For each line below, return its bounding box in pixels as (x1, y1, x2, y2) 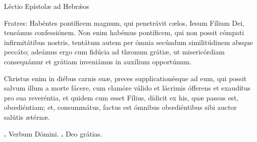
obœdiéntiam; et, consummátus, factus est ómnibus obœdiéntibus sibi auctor (4, 102, 237, 112)
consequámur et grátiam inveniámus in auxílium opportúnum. (4, 56, 192, 66)
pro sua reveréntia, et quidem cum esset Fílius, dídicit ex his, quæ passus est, (4, 92, 239, 102)
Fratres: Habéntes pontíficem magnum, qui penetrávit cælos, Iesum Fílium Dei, (4, 17, 245, 28)
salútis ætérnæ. (4, 111, 50, 122)
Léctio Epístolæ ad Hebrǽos (4, 1, 90, 11)
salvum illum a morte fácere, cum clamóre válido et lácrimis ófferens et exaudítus (4, 83, 251, 93)
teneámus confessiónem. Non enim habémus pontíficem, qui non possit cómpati (4, 27, 244, 38)
